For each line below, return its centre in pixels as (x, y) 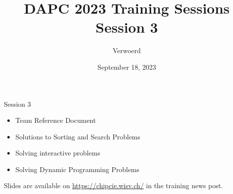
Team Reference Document (56, 120)
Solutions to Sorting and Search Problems (78, 136)
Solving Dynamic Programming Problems (77, 169)
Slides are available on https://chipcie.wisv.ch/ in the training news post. (114, 185)
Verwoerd (127, 50)
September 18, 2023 (127, 67)
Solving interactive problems (58, 153)
